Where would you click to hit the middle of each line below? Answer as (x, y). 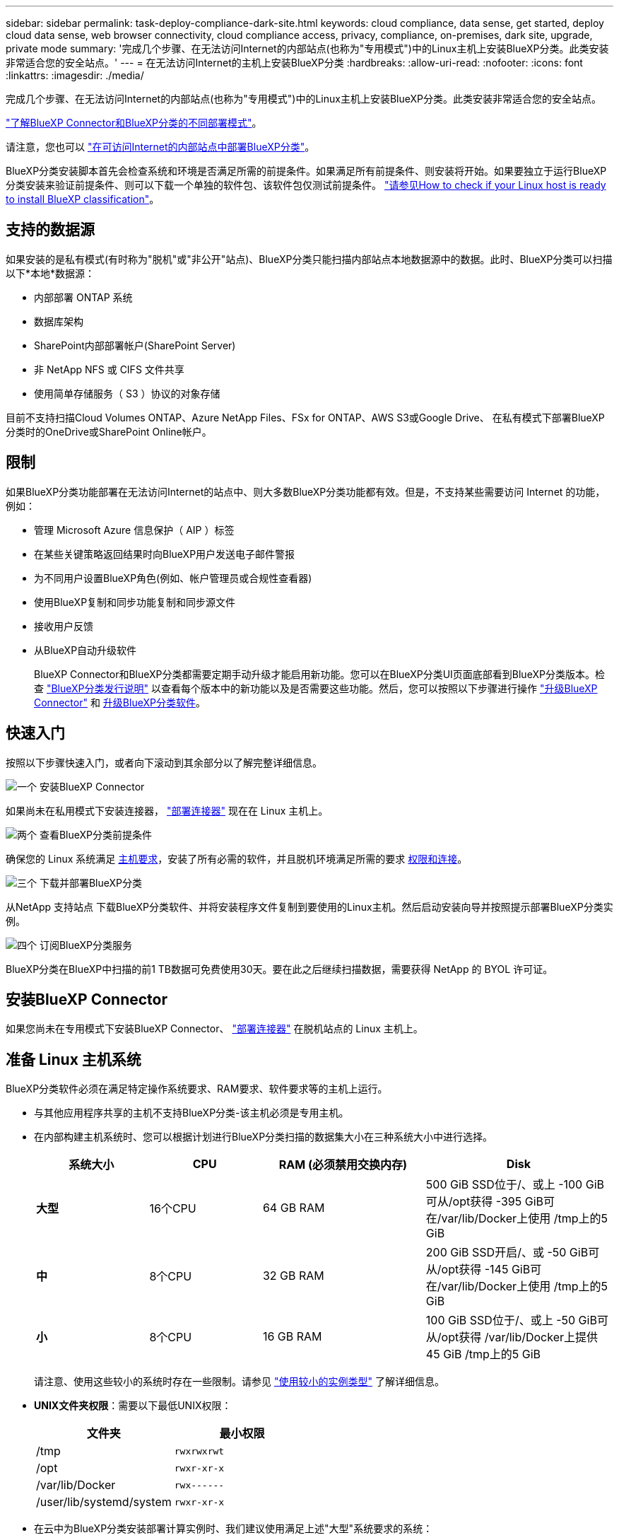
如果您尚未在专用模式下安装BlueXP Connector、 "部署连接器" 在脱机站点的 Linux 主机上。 (214, 1029)
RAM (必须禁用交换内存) (343, 1165)
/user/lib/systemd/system (104, 1502)
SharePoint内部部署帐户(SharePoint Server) (135, 345)
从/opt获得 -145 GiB (478, 1270)
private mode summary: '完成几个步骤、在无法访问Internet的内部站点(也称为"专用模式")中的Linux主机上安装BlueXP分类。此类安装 (307, 48)
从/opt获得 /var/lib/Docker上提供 (512, 1337)
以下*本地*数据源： (51, 273)
